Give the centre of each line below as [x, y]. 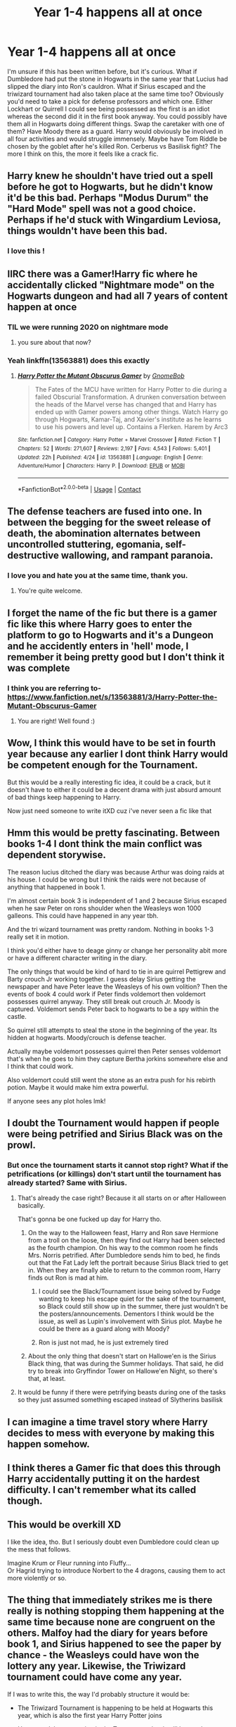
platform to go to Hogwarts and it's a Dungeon [111, 635]
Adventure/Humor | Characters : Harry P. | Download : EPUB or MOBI [101, 466]
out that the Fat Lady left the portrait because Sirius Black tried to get [128, 1263]
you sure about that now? [54, 342]
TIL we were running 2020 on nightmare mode [88, 327]
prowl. [22, 1145]
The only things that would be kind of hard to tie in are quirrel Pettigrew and [117, 971]
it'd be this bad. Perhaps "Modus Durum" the [108, 198]
